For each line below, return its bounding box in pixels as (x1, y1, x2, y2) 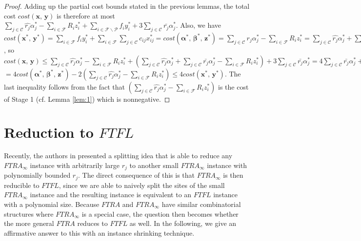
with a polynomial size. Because (4, 199, 100, 209)
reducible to (4, 180, 40, 190)
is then (223, 170, 243, 180)
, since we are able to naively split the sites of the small (59, 180, 225, 190)
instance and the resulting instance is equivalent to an (30, 189, 192, 200)
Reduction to (4, 122, 94, 142)
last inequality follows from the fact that (4, 81, 125, 92)
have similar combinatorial (161, 199, 241, 209)
